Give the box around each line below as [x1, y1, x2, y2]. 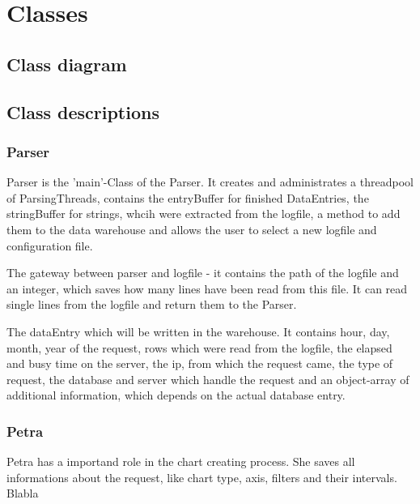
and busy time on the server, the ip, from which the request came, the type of [6, 355, 393, 372]
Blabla [6, 485, 39, 502]
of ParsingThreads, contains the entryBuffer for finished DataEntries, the [6, 189, 369, 206]
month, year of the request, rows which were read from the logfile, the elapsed [6, 339, 392, 356]
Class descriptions [6, 99, 159, 124]
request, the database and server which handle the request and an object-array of [6, 370, 409, 387]
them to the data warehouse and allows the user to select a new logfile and [6, 220, 377, 237]
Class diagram [6, 51, 127, 76]
